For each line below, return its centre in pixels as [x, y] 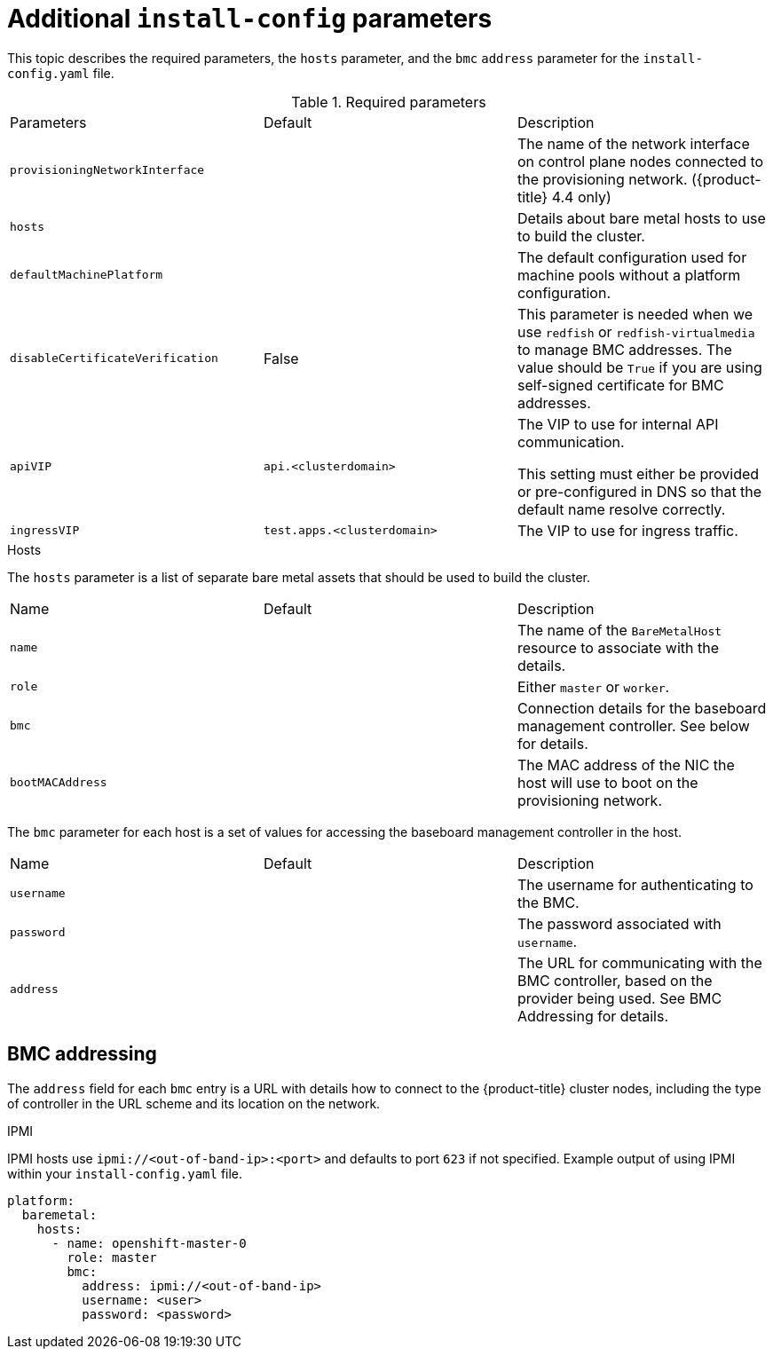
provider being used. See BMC [619, 998]
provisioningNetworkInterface [107, 170]
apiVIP [31, 467]
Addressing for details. [593, 1016]
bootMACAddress [59, 783]
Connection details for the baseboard [642, 708]
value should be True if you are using [639, 367]
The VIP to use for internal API [618, 424]
